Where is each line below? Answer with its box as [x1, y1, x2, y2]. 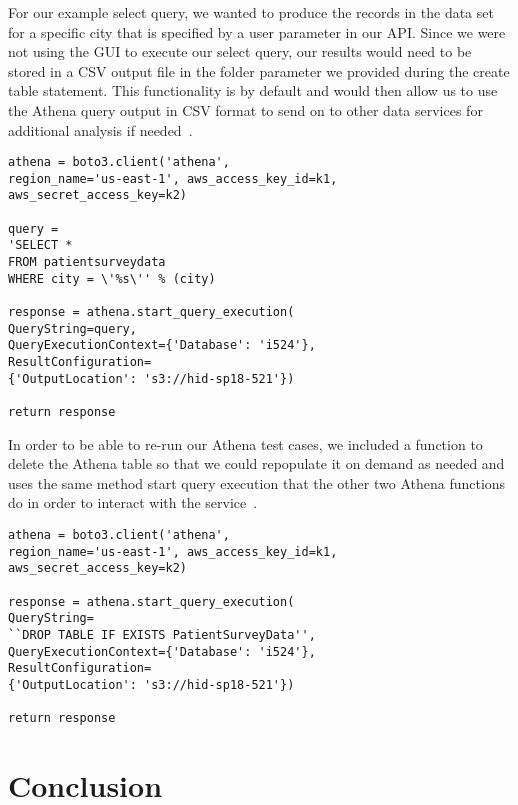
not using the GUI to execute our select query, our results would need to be [8, 41, 472, 62]
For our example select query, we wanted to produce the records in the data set [8, 2, 494, 22]
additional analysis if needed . [8, 119, 193, 140]
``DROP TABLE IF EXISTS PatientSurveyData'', [8, 627, 316, 642]
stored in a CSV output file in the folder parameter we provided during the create [8, 60, 510, 81]
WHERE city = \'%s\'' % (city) [8, 271, 216, 286]
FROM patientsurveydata [8, 255, 166, 270]
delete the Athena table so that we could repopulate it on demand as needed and [8, 453, 505, 474]
